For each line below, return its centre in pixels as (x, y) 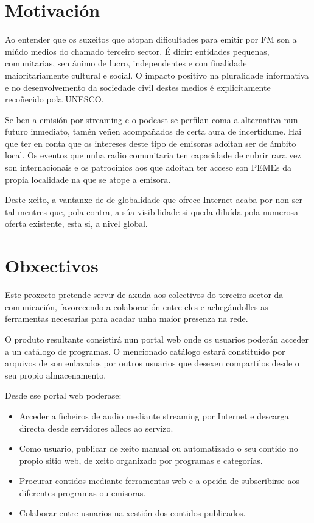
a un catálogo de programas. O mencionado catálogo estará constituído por (145, 351)
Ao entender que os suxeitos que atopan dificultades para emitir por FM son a (151, 39)
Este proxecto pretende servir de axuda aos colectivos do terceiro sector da (144, 295)
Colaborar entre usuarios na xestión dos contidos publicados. (132, 513)
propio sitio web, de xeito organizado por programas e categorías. (141, 460)
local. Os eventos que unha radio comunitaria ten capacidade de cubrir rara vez (153, 155)
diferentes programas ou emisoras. (82, 492)
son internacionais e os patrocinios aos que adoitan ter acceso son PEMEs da (148, 167)
